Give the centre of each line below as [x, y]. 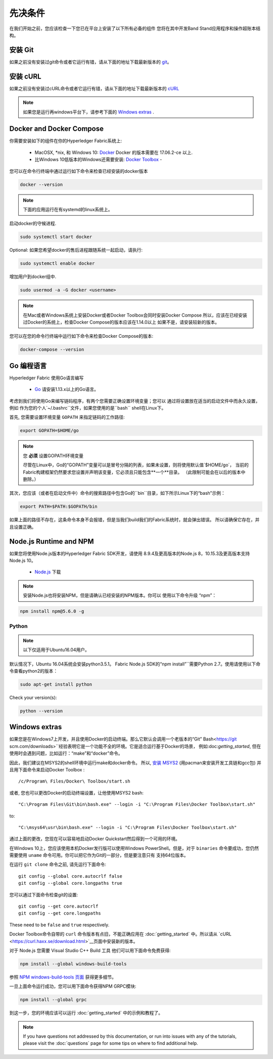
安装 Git [21, 50]
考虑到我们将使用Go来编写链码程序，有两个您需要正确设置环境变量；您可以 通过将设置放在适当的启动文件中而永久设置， [135, 401]
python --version [41, 711]
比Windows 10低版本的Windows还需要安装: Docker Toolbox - [98, 160]
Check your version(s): [33, 697]
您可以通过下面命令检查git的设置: [44, 894]
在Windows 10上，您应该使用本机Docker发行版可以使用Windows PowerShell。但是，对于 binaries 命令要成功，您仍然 [134, 848]
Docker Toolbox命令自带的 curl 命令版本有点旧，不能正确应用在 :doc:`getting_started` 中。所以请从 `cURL [121, 934]
